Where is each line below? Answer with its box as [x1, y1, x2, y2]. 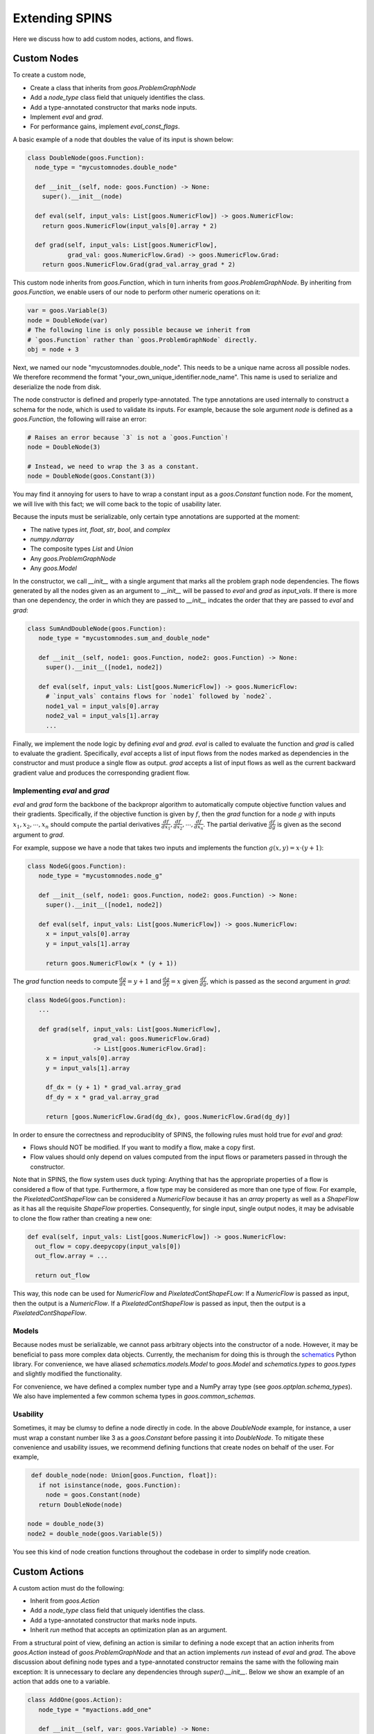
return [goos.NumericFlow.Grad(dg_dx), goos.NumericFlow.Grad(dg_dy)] [45, 1113, 291, 1120]
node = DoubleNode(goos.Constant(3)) [27, 472, 156, 480]
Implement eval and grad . [30, 113, 104, 121]
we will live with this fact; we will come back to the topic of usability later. [12, 499, 222, 508]
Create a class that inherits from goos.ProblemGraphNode [30, 83, 197, 92]
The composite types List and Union [30, 544, 134, 553]
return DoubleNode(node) [38, 1500, 123, 1509]
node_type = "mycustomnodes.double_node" [35, 164, 178, 171]
